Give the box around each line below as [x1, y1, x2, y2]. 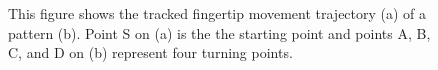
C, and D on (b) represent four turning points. [8, 42, 293, 63]
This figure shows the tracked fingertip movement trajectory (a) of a [8, 3, 427, 23]
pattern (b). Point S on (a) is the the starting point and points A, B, [8, 22, 431, 43]
